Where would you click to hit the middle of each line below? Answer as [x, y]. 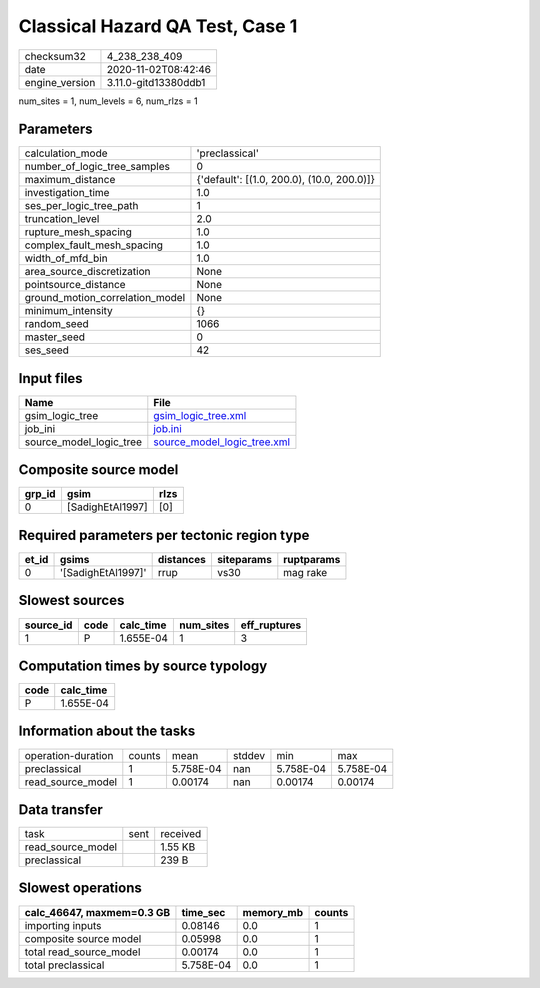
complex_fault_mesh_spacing [94, 245]
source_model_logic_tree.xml [221, 442]
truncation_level [62, 219]
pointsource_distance [75, 285]
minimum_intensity [69, 311]
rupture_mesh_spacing [78, 232]
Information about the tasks [107, 731]
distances [182, 559]
